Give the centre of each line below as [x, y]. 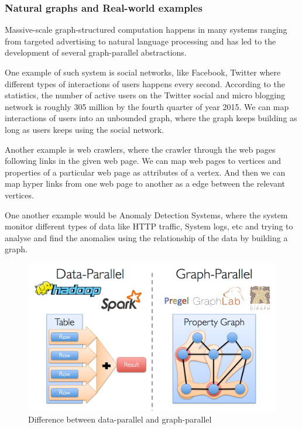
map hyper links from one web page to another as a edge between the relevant [145, 183]
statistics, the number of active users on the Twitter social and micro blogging [145, 95]
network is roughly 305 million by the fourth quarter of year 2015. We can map [147, 106]
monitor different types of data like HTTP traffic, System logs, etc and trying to [149, 226]
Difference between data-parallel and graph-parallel [120, 419]
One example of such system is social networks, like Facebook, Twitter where [143, 72]
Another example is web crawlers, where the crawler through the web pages [140, 149]
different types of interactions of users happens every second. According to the [145, 83]
